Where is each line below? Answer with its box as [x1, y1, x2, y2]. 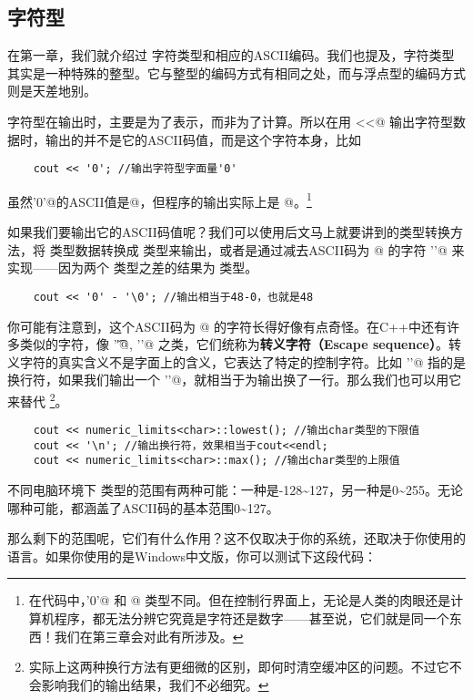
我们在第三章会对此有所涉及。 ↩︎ [54, 626, 244, 645]
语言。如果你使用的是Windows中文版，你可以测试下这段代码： [7, 546, 377, 565]
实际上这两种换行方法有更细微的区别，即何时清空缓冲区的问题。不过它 [28, 657, 449, 676]
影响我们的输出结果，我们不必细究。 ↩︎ [41, 674, 269, 694]
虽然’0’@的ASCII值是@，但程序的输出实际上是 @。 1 [7, 189, 312, 211]
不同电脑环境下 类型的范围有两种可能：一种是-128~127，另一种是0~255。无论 [7, 480, 463, 499]
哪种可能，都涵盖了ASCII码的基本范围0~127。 [7, 498, 279, 517]
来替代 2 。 [7, 388, 68, 410]
